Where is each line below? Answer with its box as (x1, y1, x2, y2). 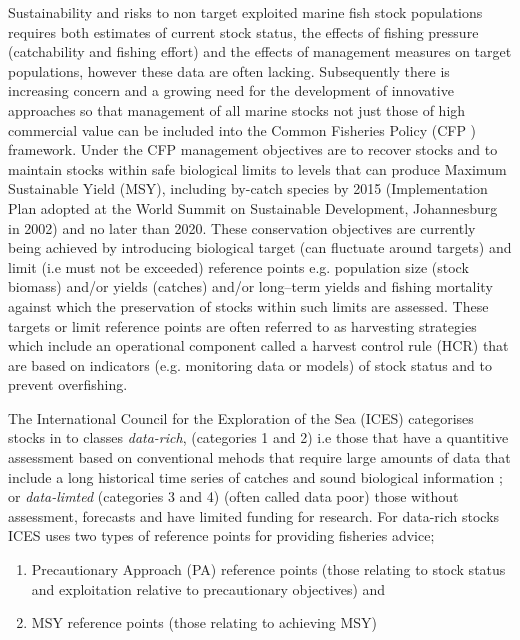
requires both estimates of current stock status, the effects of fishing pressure (8, 21, 479, 42)
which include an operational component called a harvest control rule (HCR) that (8, 335, 509, 356)
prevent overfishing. (8, 374, 128, 395)
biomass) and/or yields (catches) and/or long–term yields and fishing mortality (8, 276, 493, 297)
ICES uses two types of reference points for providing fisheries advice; (8, 525, 435, 546)
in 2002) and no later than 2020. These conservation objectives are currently (8, 217, 476, 238)
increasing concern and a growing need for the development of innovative (8, 80, 454, 101)
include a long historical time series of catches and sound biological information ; (8, 466, 503, 487)
